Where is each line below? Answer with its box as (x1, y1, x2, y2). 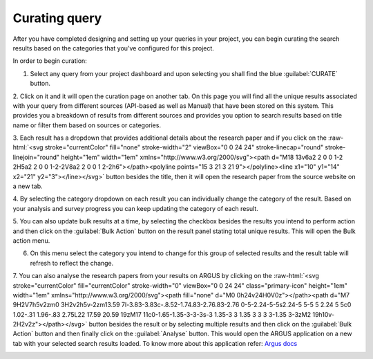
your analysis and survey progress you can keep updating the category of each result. (12, 204, 258, 212)
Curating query (12, 10, 102, 26)
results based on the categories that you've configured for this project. (12, 44, 214, 52)
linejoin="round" (12, 153, 60, 161)
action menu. (12, 236, 50, 245)
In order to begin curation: (12, 57, 88, 65)
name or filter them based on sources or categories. (12, 121, 162, 129)
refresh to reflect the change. (30, 259, 114, 267)
